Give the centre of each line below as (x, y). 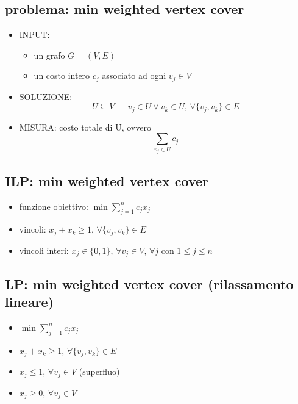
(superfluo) (99, 371)
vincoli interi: (44, 250)
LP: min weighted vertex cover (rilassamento (149, 283)
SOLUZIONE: (46, 96)
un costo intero (62, 75)
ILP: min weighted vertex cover (107, 180)
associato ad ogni (134, 75)
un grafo (49, 55)
